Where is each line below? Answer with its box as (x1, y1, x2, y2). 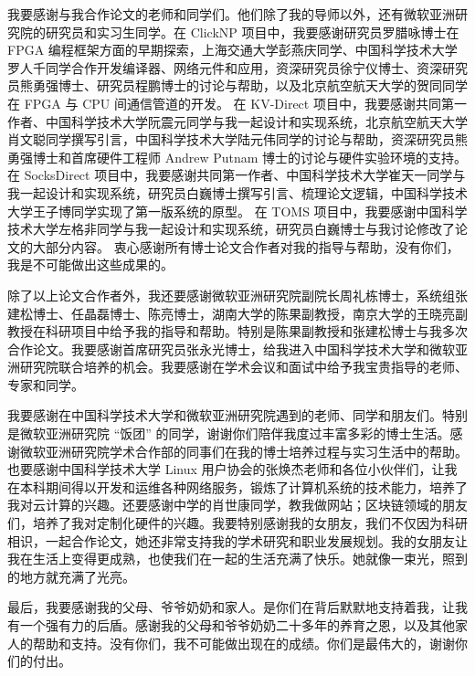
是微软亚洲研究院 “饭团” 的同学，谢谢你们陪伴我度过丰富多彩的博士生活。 (7, 424, 450, 443)
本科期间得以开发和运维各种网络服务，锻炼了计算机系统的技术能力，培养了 (19, 477, 468, 496)
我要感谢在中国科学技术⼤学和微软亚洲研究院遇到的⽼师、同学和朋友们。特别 (7, 406, 468, 425)
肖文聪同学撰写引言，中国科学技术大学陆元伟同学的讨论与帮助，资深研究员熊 (7, 130, 468, 149)
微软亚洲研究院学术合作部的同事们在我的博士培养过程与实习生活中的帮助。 (19, 441, 468, 460)
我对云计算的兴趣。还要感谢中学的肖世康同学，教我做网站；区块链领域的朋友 (7, 495, 468, 514)
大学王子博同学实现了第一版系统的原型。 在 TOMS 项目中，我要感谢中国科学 (7, 201, 468, 220)
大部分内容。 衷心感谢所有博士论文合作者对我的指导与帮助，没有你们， (32, 237, 459, 256)
